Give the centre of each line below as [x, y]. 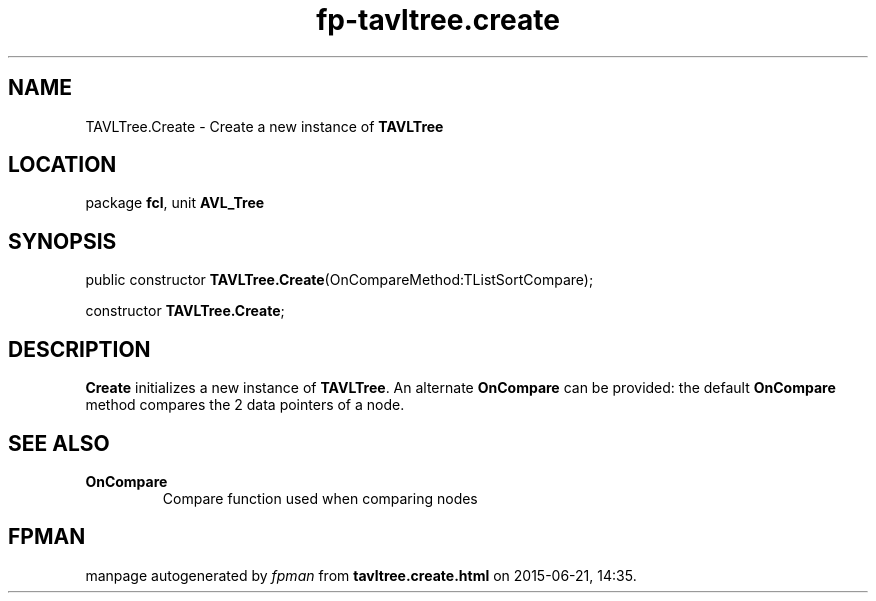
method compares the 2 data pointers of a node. [245, 405]
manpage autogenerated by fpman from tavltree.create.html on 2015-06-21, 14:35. [361, 575]
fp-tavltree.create [438, 20]
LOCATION [62, 165]
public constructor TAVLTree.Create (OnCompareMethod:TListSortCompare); [339, 280]
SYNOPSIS [62, 241]
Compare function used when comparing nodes [320, 498]
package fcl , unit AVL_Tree [175, 203]
